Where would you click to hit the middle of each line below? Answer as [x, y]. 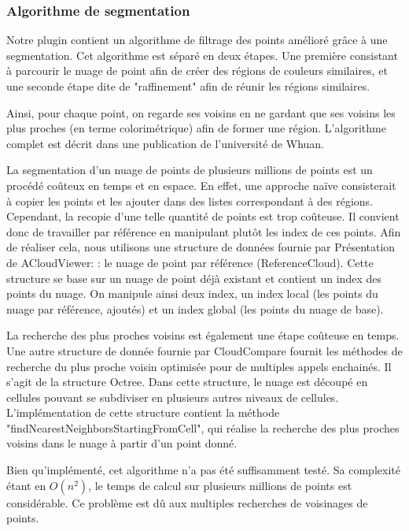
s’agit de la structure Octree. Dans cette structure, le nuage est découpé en [187, 382]
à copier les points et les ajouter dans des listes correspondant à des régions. [190, 201]
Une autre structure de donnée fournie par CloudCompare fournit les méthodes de [204, 350]
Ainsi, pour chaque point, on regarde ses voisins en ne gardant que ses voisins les [201, 112]
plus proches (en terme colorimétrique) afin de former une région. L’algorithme [196, 128]
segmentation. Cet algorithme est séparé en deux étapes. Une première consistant [202, 55]
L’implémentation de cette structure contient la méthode [143, 412]
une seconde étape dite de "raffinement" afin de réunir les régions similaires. [188, 86]
